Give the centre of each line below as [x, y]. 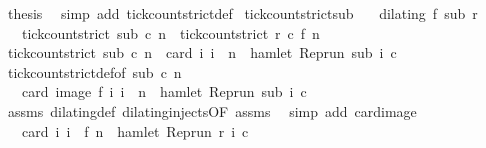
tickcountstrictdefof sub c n [94, 71]
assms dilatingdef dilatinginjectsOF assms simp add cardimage [212, 110]
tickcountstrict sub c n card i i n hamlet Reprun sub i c [202, 52]
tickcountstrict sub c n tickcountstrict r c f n [170, 32]
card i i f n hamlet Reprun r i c [135, 130]
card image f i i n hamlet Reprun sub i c [164, 91]
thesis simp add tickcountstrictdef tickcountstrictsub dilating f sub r [242, 13]
